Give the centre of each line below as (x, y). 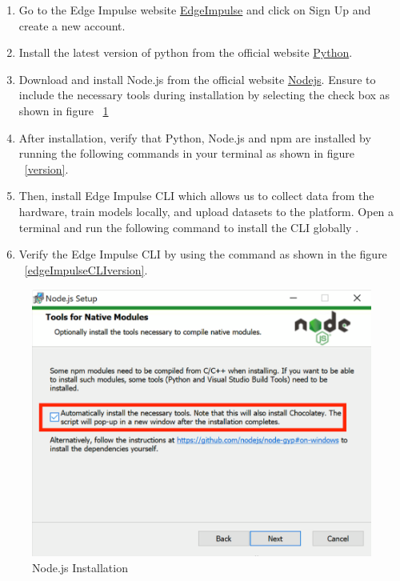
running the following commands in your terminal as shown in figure (187, 153)
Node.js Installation (80, 567)
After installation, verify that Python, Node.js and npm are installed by (195, 137)
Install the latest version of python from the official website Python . (186, 52)
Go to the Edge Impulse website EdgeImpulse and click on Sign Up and (195, 10)
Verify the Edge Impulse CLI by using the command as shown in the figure (203, 254)
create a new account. (72, 25)
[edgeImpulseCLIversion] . (86, 269)
